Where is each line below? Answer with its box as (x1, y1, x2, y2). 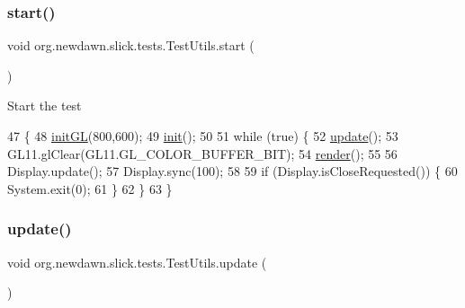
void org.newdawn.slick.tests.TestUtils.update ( (7, 252, 267, 271)
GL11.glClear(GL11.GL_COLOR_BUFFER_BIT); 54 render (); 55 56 (7, 144, 398, 163)
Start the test (7, 96, 82, 115)
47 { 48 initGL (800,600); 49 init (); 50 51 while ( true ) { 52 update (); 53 (7, 127, 398, 145)
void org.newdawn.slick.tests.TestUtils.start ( (7, 36, 255, 55)
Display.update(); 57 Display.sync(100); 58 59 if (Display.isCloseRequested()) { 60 (7, 162, 458, 180)
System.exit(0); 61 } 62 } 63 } (7, 179, 173, 198)
